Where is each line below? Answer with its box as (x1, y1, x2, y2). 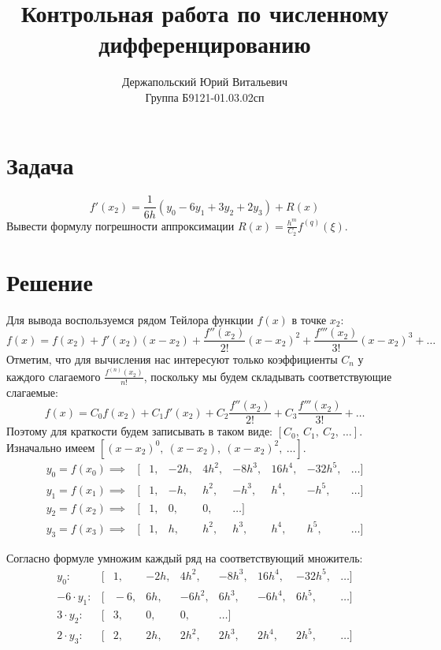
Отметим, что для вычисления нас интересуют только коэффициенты (6, 350, 338, 367)
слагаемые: (6, 383, 58, 400)
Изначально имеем (6, 439, 95, 455)
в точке (291, 311, 327, 327)
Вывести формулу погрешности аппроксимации (6, 217, 235, 233)
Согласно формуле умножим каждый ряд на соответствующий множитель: (6, 549, 363, 566)
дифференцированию (98, 28, 311, 60)
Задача (6, 148, 74, 181)
